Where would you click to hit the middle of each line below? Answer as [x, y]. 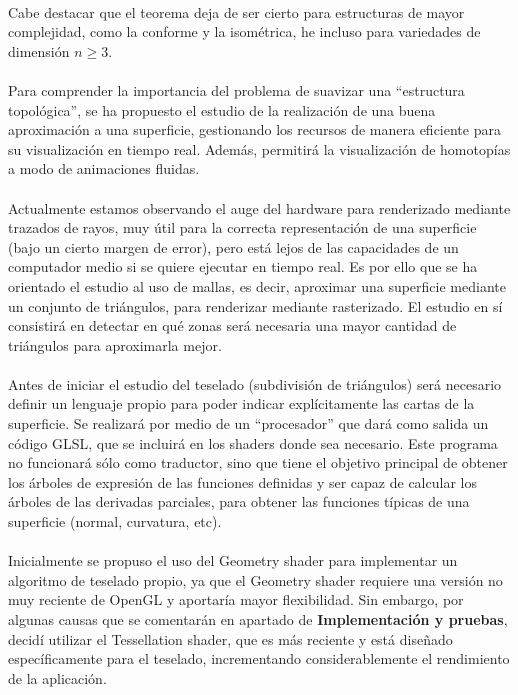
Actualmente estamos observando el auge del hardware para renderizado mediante [259, 207]
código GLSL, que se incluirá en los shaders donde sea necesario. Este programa [253, 442]
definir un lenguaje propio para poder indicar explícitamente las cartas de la [241, 403]
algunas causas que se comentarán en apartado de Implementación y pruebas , [258, 619]
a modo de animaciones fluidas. [104, 168]
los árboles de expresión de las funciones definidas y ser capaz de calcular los [242, 481]
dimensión [39, 50]
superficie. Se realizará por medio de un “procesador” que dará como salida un [248, 423]
